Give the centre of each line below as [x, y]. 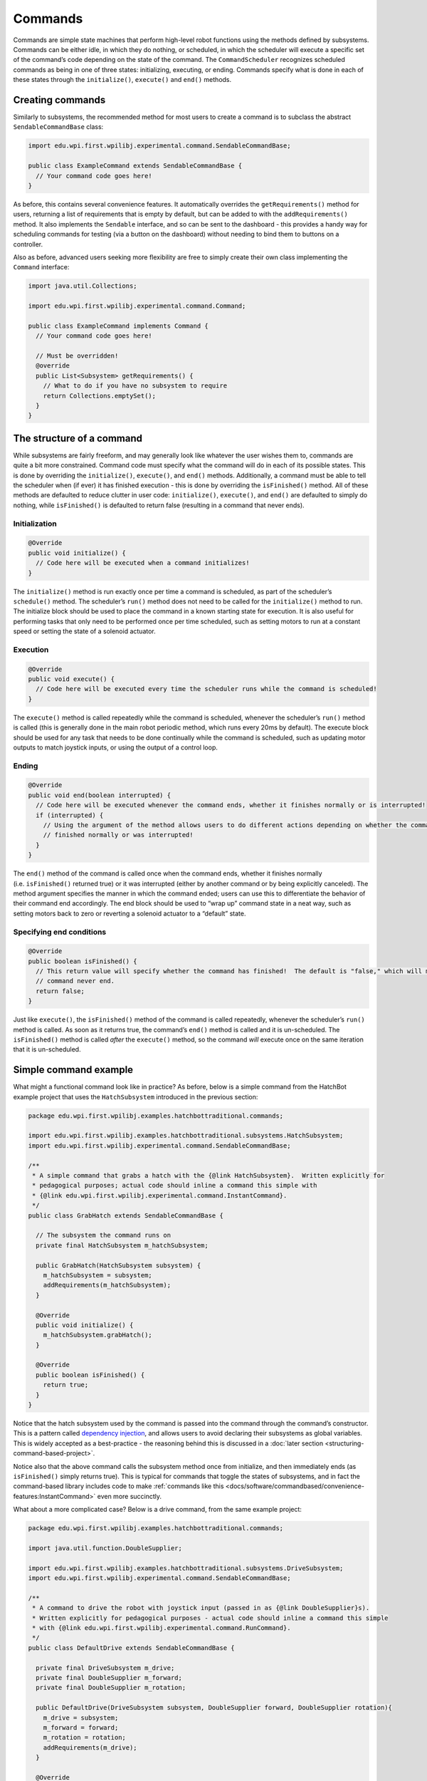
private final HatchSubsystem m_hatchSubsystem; [122, 1245]
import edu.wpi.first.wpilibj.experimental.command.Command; [137, 306]
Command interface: [41, 267]
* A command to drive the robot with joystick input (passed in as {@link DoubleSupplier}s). [201, 1608]
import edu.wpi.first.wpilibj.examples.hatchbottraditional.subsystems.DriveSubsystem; [186, 1568]
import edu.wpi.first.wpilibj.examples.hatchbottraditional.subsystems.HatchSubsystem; [186, 1136]
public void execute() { [72, 679]
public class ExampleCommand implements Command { [118, 326]
